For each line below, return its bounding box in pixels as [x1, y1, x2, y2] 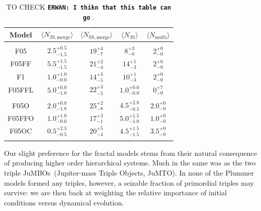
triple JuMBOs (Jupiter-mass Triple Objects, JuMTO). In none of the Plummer [4, 167, 254, 178]
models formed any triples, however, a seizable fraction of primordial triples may [4, 177, 254, 188]
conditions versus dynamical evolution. [4, 197, 124, 207]
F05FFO [8, 112, 34, 123]
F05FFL [8, 84, 34, 95]
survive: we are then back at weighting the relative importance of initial [4, 187, 227, 198]
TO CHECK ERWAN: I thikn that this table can [6, 2, 171, 12]
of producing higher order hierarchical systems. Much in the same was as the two [4, 157, 256, 168]
